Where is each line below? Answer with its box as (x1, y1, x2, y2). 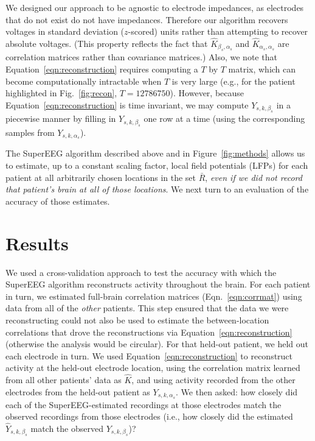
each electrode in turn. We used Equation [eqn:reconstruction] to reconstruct (5, 349, 293, 362)
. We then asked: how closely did (176, 385, 298, 398)
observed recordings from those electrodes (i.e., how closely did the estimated (5, 410, 293, 423)
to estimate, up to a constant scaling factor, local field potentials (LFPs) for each (5, 159, 308, 172)
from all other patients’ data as (5, 373, 122, 386)
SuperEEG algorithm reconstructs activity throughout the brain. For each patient (5, 278, 311, 291)
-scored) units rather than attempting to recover (128, 25, 308, 38)
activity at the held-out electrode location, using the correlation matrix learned (5, 361, 300, 374)
